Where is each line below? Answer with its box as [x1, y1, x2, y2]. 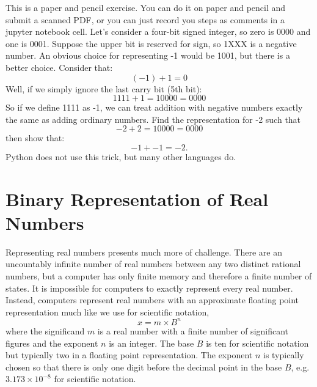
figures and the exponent [5, 336, 98, 349]
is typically [263, 348, 304, 361]
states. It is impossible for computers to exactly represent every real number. [5, 281, 293, 294]
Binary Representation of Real [5, 186, 269, 211]
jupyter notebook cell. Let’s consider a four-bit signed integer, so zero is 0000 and [5, 25, 311, 38]
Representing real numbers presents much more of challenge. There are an [5, 245, 282, 258]
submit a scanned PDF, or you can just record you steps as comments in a [5, 13, 285, 26]
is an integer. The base [109, 336, 194, 349]
